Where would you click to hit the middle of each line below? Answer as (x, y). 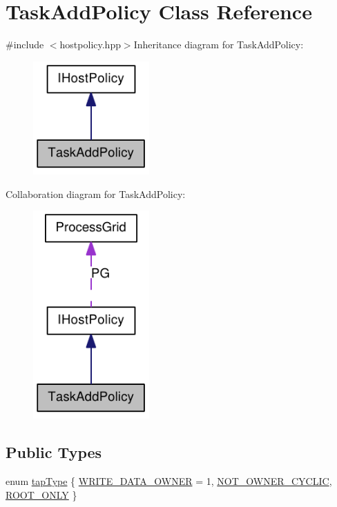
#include (25, 44)
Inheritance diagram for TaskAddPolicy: (219, 44)
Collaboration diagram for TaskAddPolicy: (96, 193)
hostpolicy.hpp (90, 44)
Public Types (54, 452)
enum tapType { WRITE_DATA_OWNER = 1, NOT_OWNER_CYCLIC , (169, 481)
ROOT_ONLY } (41, 494)
